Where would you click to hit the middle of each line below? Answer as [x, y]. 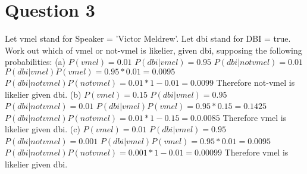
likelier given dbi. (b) [43, 94]
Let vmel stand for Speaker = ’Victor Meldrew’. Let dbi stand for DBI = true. [148, 38]
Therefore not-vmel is [256, 82]
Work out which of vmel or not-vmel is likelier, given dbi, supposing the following [153, 50]
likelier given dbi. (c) [43, 129]
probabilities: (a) [35, 62]
